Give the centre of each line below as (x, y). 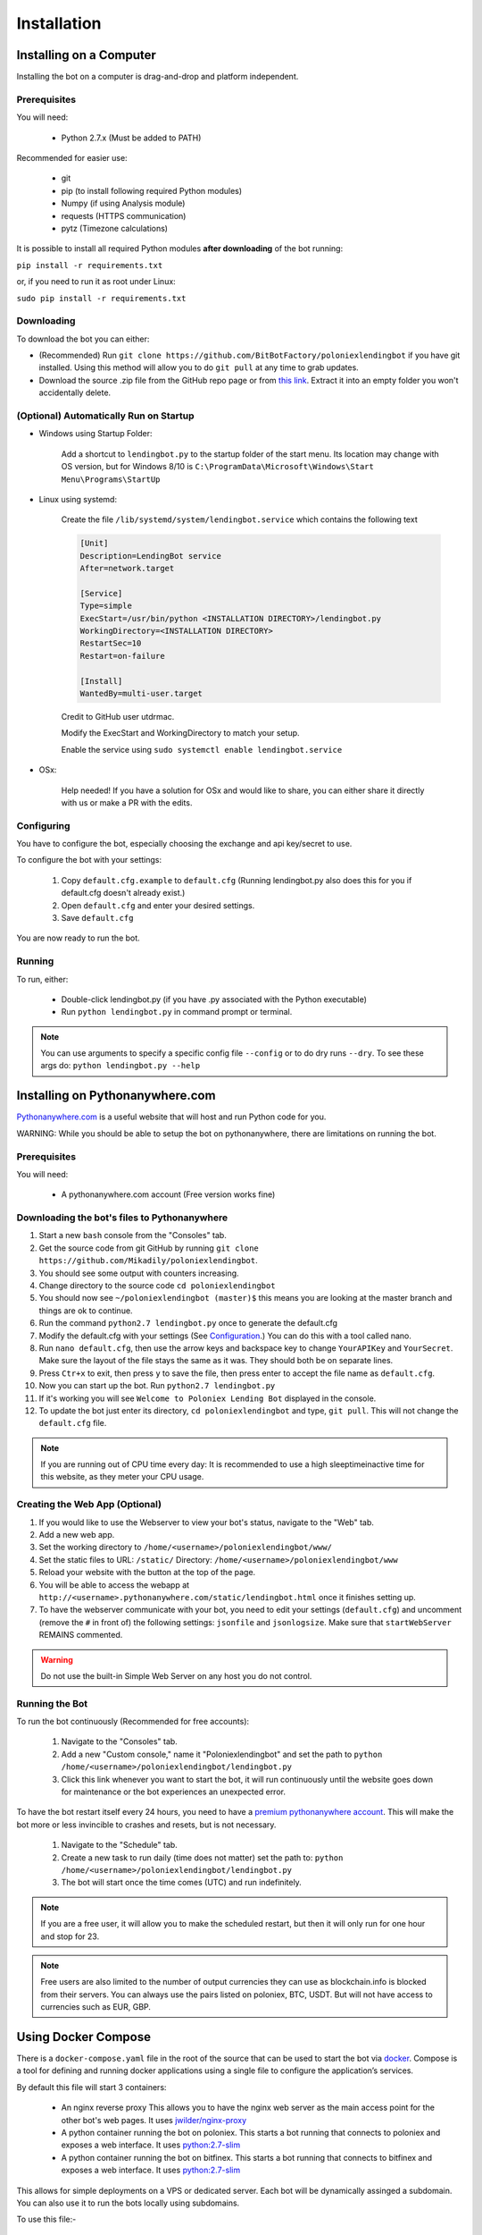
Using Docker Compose (84, 2037)
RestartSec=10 (111, 643)
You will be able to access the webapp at (114, 1585)
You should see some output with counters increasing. (139, 1273)
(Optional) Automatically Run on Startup (105, 416)
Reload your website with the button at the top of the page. (147, 1573)
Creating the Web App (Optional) (89, 1505)
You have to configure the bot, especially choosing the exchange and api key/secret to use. (184, 844)
